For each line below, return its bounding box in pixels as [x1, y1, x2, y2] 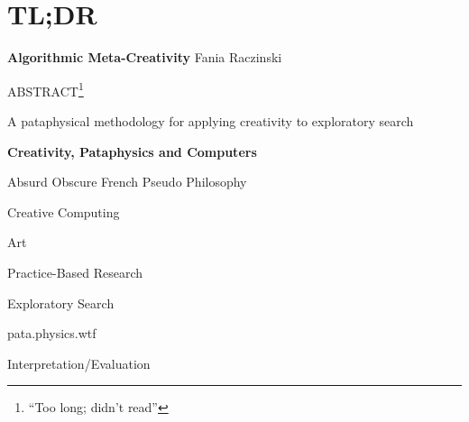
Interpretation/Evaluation [7, 353, 151, 372]
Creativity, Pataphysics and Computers [7, 142, 257, 161]
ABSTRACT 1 [7, 78, 84, 100]
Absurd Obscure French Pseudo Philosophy [7, 172, 247, 191]
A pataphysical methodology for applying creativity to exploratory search [7, 111, 414, 130]
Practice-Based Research [7, 262, 143, 281]
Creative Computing [7, 202, 120, 221]
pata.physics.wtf [7, 324, 97, 343]
